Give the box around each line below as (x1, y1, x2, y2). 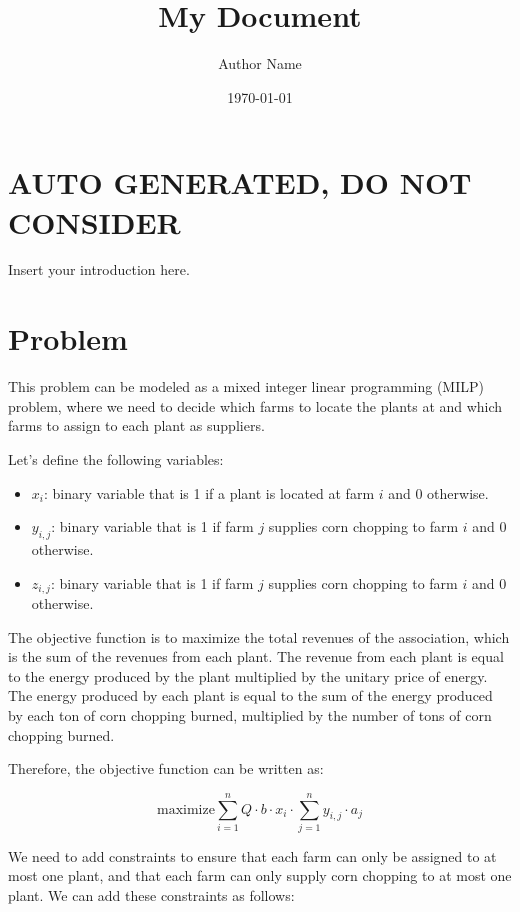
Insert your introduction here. (8, 259, 190, 280)
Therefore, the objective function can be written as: (8, 758, 324, 779)
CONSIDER (8, 201, 181, 242)
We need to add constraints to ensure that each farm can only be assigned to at (8, 845, 497, 866)
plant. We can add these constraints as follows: (8, 885, 295, 906)
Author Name (218, 53, 302, 74)
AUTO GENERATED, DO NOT (8, 162, 472, 203)
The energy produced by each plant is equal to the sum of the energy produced (8, 685, 493, 706)
